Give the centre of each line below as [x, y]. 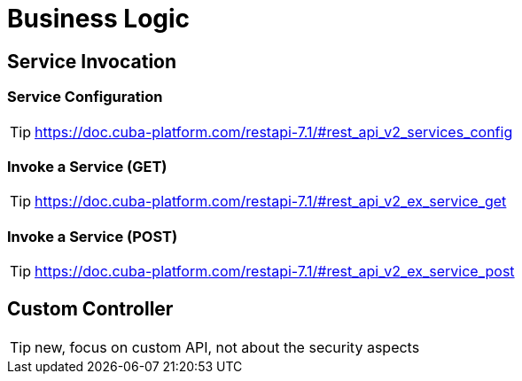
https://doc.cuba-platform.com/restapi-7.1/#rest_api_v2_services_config [274, 132]
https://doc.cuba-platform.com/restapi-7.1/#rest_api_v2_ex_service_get [271, 202]
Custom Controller [90, 309]
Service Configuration [85, 97]
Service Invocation [92, 61]
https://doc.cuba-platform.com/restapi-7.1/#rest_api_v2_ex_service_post [275, 272]
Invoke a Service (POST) [93, 236]
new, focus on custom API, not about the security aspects [227, 347]
